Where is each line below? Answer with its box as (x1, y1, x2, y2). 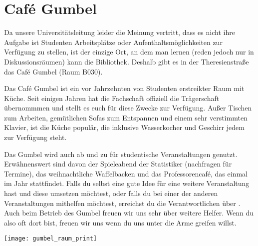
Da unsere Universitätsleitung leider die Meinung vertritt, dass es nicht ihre (4, 27, 235, 37)
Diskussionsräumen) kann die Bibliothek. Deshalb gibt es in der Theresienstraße (4, 56, 249, 66)
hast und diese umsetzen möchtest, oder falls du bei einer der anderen (4, 188, 218, 198)
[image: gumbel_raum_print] (4, 235, 97, 242)
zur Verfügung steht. (4, 132, 67, 142)
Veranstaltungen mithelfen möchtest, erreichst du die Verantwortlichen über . (4, 197, 241, 208)
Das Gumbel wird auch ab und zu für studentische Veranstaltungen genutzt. (4, 148, 238, 159)
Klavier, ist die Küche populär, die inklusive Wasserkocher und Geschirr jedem (4, 122, 245, 132)
